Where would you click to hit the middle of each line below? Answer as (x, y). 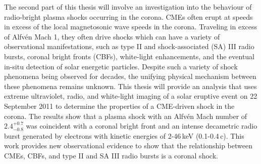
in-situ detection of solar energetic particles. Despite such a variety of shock (121, 66)
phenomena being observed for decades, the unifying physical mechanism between (130, 76)
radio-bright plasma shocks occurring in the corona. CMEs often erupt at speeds (128, 16)
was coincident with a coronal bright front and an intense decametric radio (142, 126)
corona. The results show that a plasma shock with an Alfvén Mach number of (126, 116)
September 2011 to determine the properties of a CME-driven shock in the (119, 106)
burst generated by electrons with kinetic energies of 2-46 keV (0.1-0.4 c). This (124, 135)
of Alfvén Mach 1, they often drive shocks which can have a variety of (112, 36)
